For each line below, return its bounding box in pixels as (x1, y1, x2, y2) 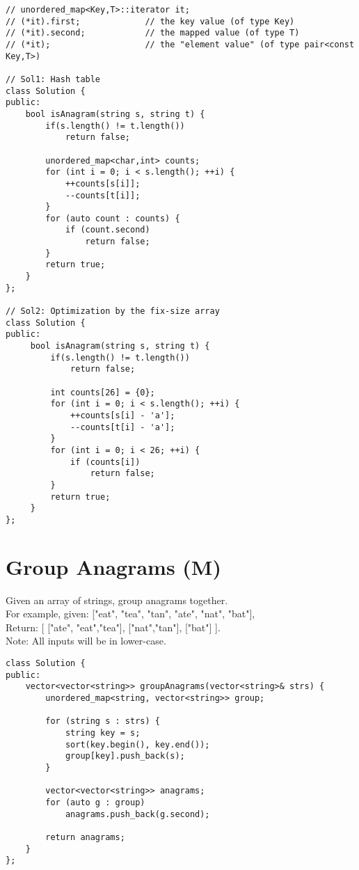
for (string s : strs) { (45, 716, 160, 727)
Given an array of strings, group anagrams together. (6, 592, 228, 607)
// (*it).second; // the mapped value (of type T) (6, 28, 300, 38)
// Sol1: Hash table (6, 74, 101, 84)
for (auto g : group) (45, 797, 145, 807)
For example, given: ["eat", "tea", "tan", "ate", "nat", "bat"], (6, 606, 255, 621)
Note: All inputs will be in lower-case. (6, 633, 166, 648)
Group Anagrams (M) (6, 552, 221, 580)
